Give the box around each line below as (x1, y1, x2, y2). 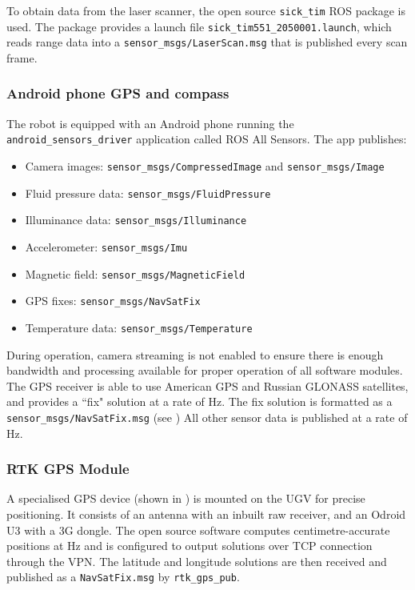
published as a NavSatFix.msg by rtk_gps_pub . (6, 568, 240, 585)
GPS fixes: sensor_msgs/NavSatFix (25, 292, 201, 309)
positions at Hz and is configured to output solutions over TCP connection (6, 537, 373, 554)
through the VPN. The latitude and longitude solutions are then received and (6, 552, 387, 569)
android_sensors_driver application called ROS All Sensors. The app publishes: (6, 130, 407, 147)
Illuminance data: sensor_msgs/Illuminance (25, 211, 247, 228)
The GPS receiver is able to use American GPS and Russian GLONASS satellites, (6, 377, 409, 394)
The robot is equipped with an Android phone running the (6, 114, 294, 131)
